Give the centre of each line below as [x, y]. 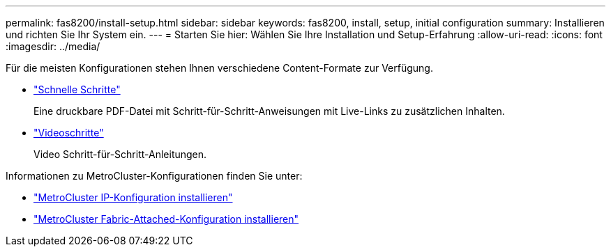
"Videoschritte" [69, 133]
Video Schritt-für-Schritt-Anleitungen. [120, 154]
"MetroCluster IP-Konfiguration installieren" [133, 197]
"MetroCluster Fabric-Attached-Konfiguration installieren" [166, 219]
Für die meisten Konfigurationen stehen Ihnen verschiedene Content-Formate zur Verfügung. [219, 68]
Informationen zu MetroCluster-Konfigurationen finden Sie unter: [154, 176]
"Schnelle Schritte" [77, 89]
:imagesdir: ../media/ [53, 46]
